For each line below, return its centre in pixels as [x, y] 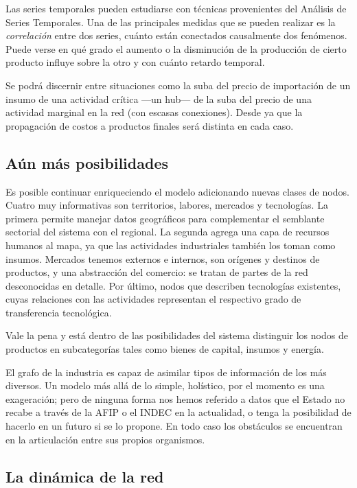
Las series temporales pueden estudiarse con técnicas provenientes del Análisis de [176, 8]
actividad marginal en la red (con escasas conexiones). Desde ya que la [154, 112]
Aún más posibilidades [87, 162]
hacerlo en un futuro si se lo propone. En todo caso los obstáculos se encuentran [174, 426]
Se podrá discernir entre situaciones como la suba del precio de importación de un [178, 85]
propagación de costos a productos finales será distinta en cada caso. [150, 125]
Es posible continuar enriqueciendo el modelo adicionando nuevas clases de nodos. [177, 191]
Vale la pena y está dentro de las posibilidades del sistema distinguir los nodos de [177, 335]
